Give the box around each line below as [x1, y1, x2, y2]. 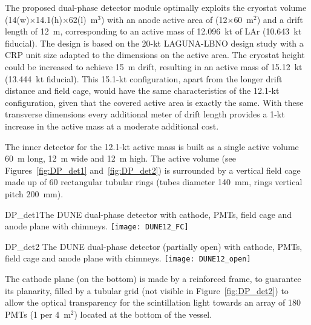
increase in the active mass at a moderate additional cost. [5, 119, 219, 132]
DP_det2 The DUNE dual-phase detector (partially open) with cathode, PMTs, [5, 240, 303, 252]
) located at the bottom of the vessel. [74, 307, 212, 320]
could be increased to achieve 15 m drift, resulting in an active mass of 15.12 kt [5, 60, 303, 73]
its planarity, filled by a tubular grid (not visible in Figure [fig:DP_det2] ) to [5, 284, 289, 297]
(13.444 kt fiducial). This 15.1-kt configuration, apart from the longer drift [5, 72, 283, 85]
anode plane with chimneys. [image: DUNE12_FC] [5, 220, 189, 232]
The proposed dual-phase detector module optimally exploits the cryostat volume [5, 1, 307, 13]
